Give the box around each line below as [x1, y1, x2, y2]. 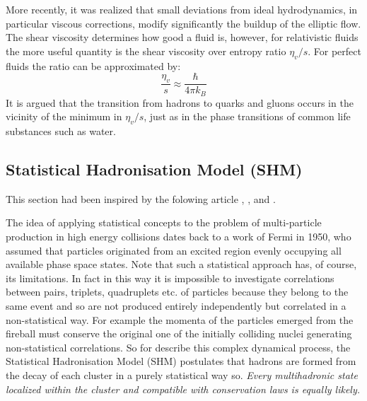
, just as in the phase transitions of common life [144, 109, 351, 124]
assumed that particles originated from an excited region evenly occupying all [6, 243, 342, 257]
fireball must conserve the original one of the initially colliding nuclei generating [6, 326, 352, 341]
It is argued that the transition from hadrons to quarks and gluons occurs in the [6, 95, 354, 110]
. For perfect [308, 43, 361, 58]
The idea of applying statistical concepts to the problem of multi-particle [6, 215, 322, 230]
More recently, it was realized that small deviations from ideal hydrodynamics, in [6, 2, 358, 16]
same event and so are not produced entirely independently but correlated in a [6, 298, 346, 313]
